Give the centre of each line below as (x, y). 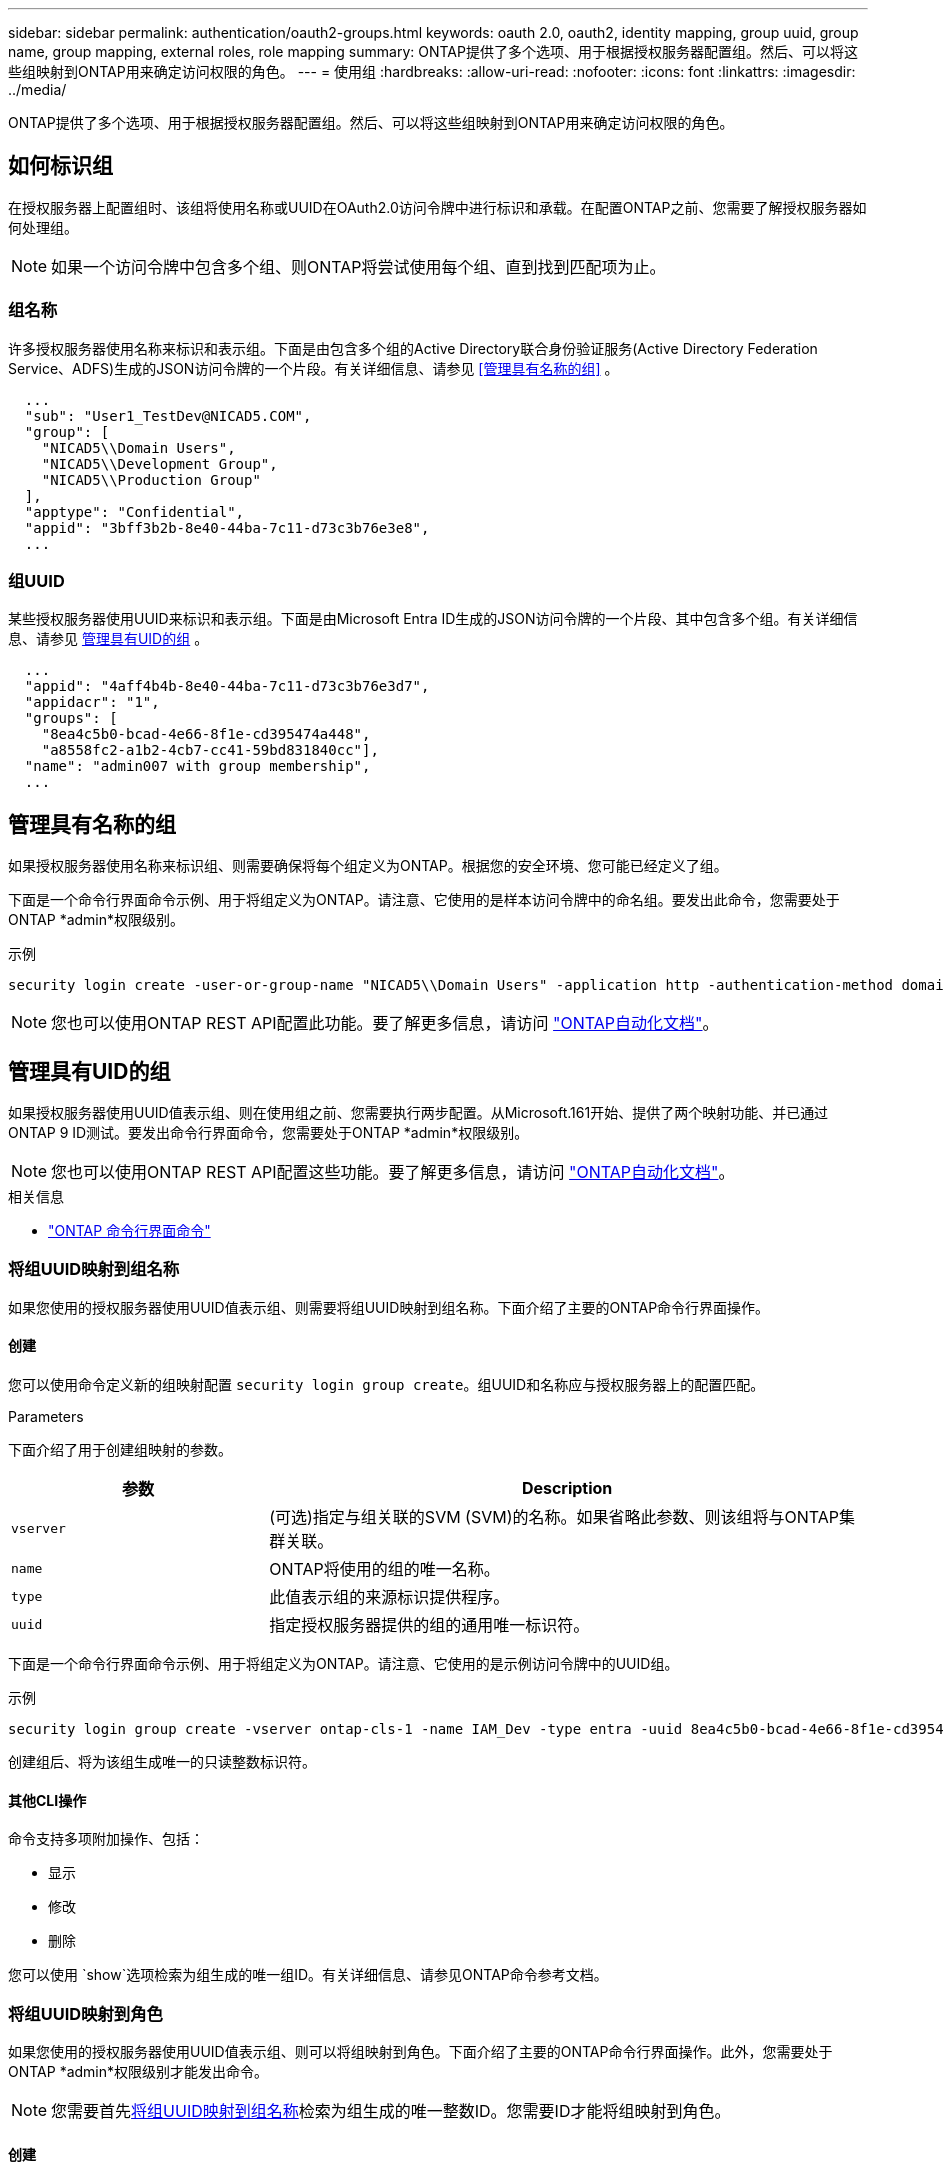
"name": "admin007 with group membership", (197, 766)
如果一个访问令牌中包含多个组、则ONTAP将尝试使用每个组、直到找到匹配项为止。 (358, 266)
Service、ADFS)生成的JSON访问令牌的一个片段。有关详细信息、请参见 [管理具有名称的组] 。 (313, 368)
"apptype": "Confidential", (134, 511)
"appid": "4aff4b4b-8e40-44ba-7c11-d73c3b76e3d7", (227, 686)
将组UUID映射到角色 (85, 2013)
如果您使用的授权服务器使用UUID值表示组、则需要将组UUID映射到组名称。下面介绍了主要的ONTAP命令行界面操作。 (389, 1307)
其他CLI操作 (47, 1800)
